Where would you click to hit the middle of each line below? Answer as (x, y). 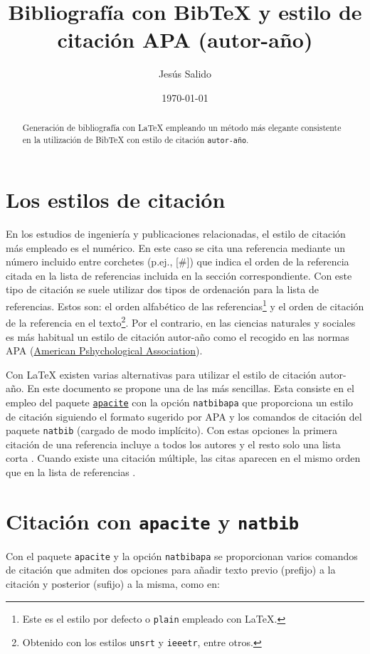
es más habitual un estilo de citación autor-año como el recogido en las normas (178, 336)
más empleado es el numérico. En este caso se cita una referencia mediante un (175, 247)
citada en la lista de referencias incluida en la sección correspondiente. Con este (179, 275)
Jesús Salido (185, 74)
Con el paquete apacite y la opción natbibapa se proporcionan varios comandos (182, 555)
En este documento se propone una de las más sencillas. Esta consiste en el (191, 388)
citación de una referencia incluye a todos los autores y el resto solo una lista (173, 444)
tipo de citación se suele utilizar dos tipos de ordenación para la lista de (162, 289)
